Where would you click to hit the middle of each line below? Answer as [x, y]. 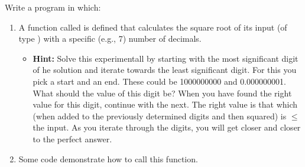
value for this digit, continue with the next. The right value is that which [165, 104]
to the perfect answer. [72, 138]
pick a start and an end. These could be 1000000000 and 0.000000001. [159, 81]
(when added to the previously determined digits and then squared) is [160, 116]
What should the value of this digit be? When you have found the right [162, 93]
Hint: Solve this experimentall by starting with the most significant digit [166, 58]
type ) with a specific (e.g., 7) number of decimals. [110, 39]
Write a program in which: [53, 7]
